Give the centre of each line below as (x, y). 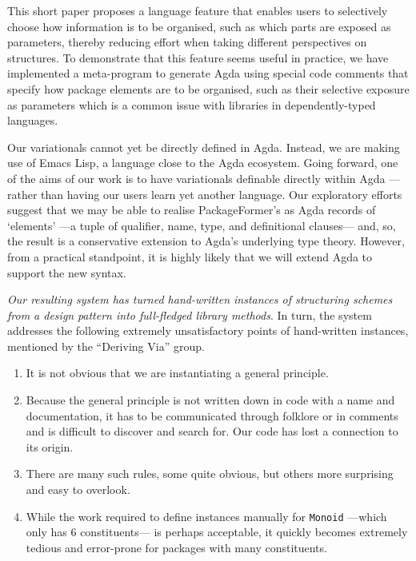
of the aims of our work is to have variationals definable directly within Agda (196, 178)
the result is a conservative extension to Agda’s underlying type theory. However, (206, 241)
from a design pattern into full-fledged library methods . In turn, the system (190, 314)
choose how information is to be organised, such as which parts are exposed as (199, 26)
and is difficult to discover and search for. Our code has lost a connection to (212, 431)
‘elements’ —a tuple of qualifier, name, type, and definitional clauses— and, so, (202, 225)
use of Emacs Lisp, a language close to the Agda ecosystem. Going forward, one (203, 163)
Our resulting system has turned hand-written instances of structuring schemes (200, 299)
